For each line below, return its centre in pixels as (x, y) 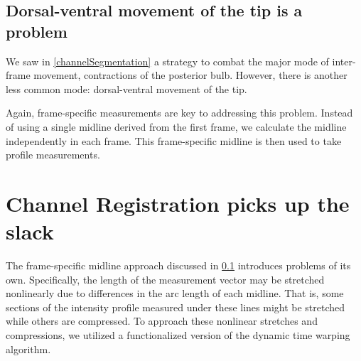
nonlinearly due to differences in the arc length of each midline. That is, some (175, 293)
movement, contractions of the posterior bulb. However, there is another (190, 75)
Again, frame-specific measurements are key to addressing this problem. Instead (179, 113)
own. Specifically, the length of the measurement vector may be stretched (165, 279)
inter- (344, 61)
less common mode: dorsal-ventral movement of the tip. (126, 88)
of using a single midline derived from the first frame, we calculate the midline (176, 126)
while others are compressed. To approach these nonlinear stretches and (162, 321)
